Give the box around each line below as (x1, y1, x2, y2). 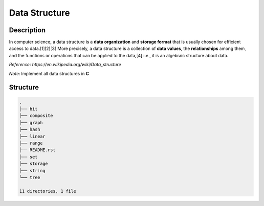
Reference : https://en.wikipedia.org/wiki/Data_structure (9, 62, 121, 68)
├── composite (19, 113, 53, 118)
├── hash (19, 127, 41, 132)
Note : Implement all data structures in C (9, 70, 89, 76)
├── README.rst (19, 147, 56, 153)
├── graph (19, 120, 43, 125)
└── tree (19, 174, 41, 180)
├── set (19, 154, 38, 160)
